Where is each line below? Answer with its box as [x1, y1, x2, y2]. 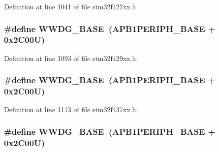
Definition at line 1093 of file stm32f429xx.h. [4, 53, 138, 63]
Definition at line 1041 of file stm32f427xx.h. [4, 1, 138, 11]
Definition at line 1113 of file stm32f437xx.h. [4, 104, 138, 115]
